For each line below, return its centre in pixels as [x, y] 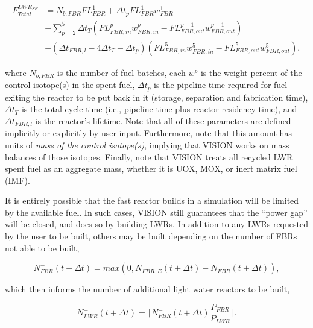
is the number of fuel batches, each [121, 72]
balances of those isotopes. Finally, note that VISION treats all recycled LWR [149, 156]
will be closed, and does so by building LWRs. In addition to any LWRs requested [156, 224]
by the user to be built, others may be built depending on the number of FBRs [151, 236]
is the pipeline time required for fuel [221, 85]
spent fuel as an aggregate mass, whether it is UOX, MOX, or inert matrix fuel [151, 169]
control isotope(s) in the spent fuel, [70, 85]
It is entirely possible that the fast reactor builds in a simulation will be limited [152, 200]
